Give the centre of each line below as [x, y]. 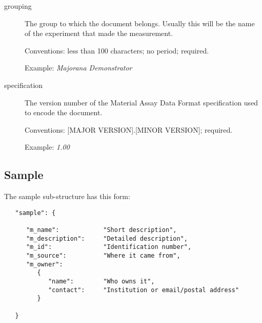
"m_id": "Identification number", [109, 247]
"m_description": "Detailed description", [107, 238]
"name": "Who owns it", [101, 281]
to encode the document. [64, 112]
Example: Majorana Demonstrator [78, 68]
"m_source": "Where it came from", [103, 256]
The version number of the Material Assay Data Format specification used [142, 102]
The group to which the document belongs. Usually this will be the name [140, 23]
